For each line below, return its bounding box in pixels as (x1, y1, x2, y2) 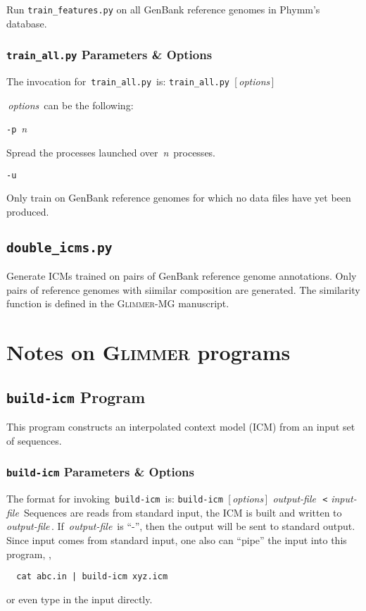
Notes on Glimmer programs (6, 338, 291, 366)
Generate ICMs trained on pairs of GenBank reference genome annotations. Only (6, 269, 357, 283)
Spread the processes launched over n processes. (6, 144, 216, 159)
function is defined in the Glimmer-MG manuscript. (6, 296, 229, 311)
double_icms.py (6, 240, 113, 255)
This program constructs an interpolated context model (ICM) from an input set (6, 419, 355, 434)
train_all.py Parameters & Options (6, 46, 213, 63)
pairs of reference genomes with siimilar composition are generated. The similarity (6, 282, 360, 297)
